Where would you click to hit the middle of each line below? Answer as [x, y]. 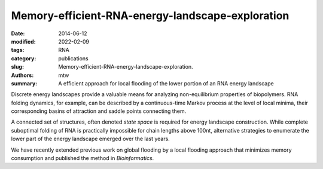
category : [24, 58]
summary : [24, 83]
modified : [23, 41]
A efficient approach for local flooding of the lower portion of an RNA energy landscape [166, 83]
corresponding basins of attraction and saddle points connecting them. [99, 111]
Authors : [22, 75]
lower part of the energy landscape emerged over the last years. [90, 139]
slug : [17, 67]
